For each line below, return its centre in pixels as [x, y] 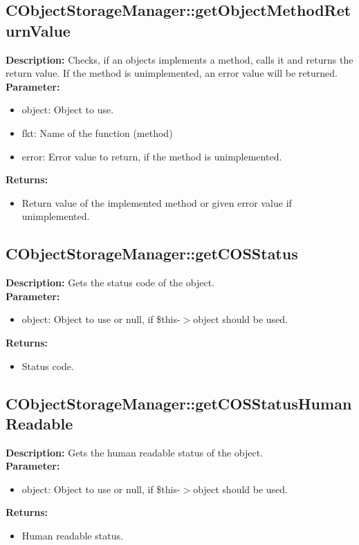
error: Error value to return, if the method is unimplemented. [152, 156]
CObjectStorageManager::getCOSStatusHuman [179, 403]
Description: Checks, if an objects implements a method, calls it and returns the [179, 59]
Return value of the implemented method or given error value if [157, 202]
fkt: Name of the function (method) [97, 132]
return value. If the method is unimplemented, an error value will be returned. [172, 73]
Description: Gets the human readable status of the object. [135, 452]
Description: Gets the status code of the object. [110, 283]
